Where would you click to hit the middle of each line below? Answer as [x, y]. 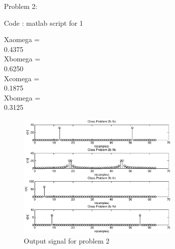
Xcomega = [22, 78]
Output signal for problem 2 [67, 240]
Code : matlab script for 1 [44, 23]
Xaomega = [22, 39]
